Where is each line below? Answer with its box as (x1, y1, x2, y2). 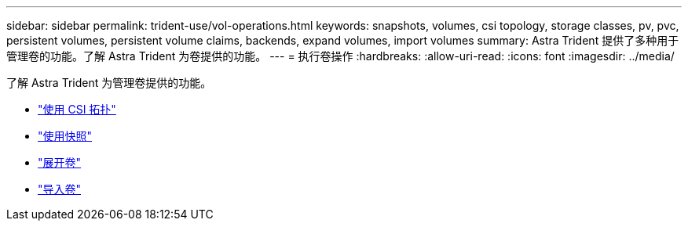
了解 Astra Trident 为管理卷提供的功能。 (6, 76, 212, 89)
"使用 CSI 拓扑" (38, 103, 116, 116)
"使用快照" (38, 129, 93, 142)
